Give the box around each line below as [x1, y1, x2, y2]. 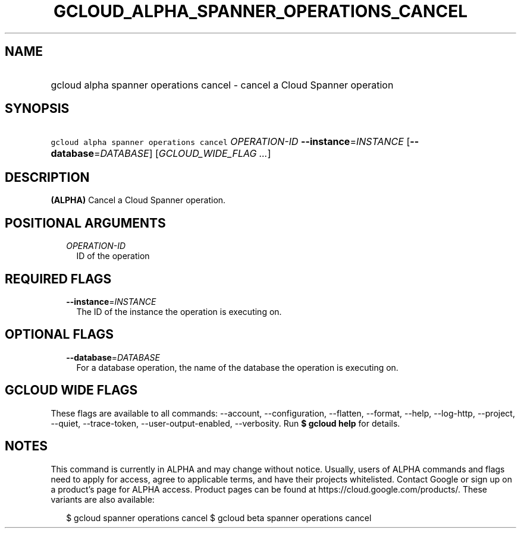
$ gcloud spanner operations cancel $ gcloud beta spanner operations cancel [66, 512, 372, 523]
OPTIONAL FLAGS [5, 327, 114, 342]
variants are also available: [51, 494, 155, 504]
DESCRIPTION [5, 169, 90, 185]
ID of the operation [76, 251, 150, 261]
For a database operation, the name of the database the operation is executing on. [76, 362, 398, 373]
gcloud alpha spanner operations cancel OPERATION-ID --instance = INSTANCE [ [51, 135, 410, 148]
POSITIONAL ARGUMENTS [5, 215, 166, 231]
